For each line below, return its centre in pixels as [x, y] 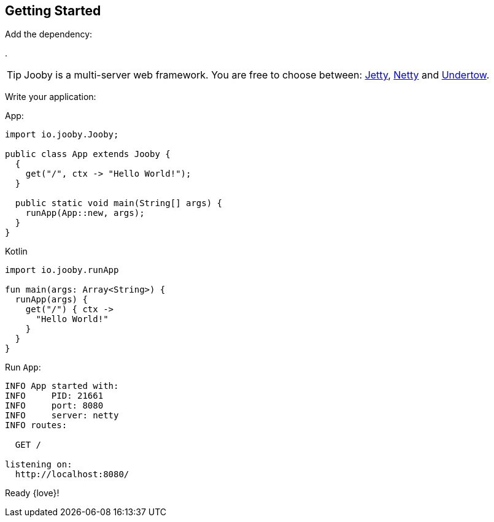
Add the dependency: [49, 34]
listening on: [39, 465]
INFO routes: [36, 425]
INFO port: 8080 [54, 406]
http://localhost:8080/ [72, 474]
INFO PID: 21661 [54, 396]
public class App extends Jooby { [88, 154]
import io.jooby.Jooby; [62, 135]
